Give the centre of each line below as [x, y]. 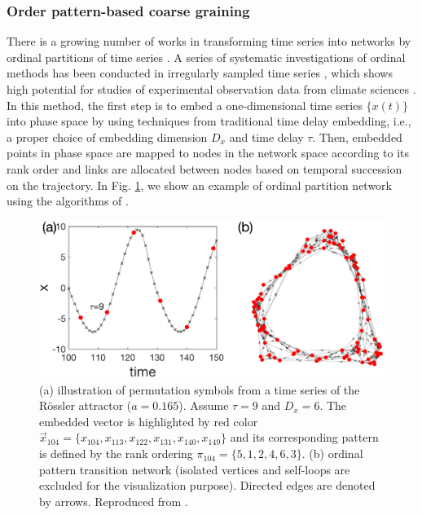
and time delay [266, 136]
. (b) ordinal [332, 453]
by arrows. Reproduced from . [114, 501]
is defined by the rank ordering [116, 453]
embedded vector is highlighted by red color [149, 421]
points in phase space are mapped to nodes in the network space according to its [208, 153]
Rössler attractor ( [86, 405]
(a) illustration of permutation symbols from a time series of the [200, 389]
